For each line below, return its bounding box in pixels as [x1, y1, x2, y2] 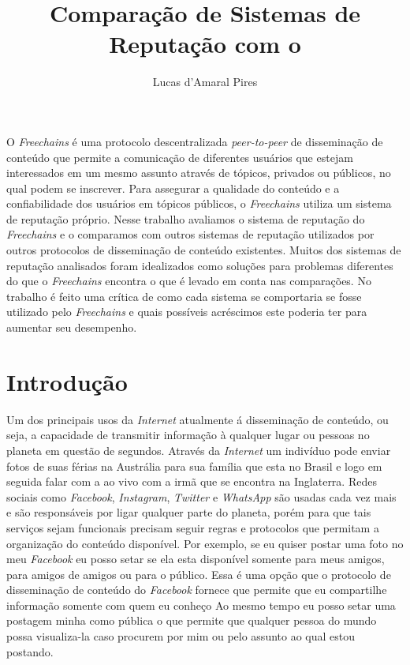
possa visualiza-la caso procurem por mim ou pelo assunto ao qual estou [6, 628, 356, 644]
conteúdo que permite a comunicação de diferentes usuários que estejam [6, 148, 353, 165]
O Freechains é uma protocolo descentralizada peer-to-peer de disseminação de [6, 133, 383, 149]
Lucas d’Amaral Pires [152, 73, 258, 90]
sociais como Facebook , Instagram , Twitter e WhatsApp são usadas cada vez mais [6, 488, 397, 505]
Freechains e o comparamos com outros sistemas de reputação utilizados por [6, 226, 375, 242]
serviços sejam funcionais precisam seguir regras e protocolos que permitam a [6, 519, 379, 535]
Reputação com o [109, 28, 301, 60]
